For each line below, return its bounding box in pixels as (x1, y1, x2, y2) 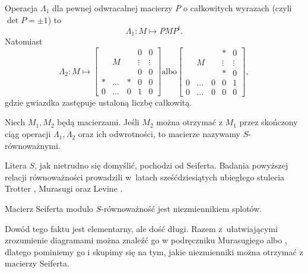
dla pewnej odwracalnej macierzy (52, 2, 173, 14)
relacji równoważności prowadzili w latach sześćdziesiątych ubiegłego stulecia (5, 170, 285, 183)
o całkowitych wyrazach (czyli (183, 2, 292, 14)
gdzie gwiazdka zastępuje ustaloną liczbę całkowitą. (5, 96, 192, 108)
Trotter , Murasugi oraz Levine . (5, 182, 123, 195)
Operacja (5, 2, 38, 14)
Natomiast (5, 35, 43, 47)
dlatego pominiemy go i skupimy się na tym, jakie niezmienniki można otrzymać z (5, 245, 303, 258)
